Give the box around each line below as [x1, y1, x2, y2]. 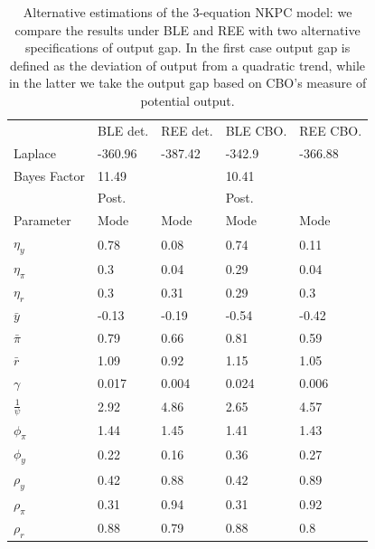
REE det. [161, 120, 213, 139]
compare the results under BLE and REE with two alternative [14, 20, 361, 39]
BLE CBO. [225, 120, 287, 139]
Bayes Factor [14, 166, 86, 185]
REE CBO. [299, 120, 362, 139]
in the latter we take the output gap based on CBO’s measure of [8, 73, 367, 92]
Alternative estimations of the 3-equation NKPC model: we [23, 3, 352, 21]
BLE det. [98, 120, 149, 139]
